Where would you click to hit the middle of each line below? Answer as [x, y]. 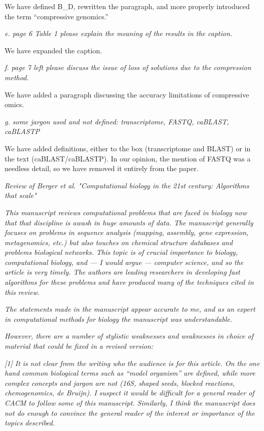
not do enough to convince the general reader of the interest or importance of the [130, 412]
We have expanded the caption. [53, 50]
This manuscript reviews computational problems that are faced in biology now [126, 212]
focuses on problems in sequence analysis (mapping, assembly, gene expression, [127, 232]
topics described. [30, 423]
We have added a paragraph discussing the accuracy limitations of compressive [127, 94]
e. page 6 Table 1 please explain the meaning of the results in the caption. [119, 33]
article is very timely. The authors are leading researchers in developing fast [122, 272]
